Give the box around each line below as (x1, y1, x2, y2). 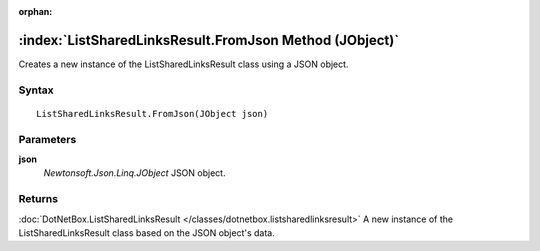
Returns (18, 192, 59, 206)
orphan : (18, 6, 53, 17)
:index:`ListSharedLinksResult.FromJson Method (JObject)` (18, 31, 400, 49)
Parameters (18, 132, 77, 146)
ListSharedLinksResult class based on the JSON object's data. (18, 226, 275, 239)
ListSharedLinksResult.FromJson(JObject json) (36, 108, 269, 119)
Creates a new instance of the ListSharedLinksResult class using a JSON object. (18, 58, 349, 70)
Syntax (18, 83, 54, 97)
